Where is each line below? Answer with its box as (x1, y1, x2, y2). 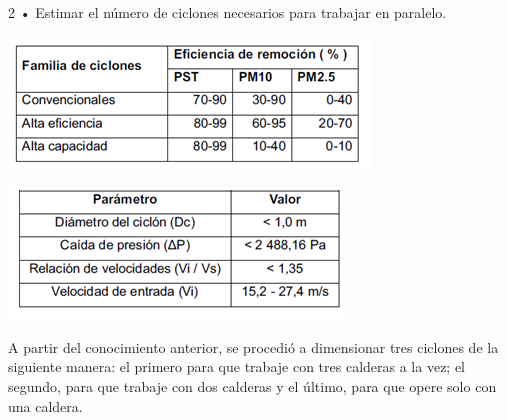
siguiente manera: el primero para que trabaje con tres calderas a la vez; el (8, 356, 466, 377)
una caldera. (8, 395, 83, 416)
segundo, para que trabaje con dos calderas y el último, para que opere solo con (8, 375, 497, 396)
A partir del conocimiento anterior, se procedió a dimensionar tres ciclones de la (8, 336, 499, 357)
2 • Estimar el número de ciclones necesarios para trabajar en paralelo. (8, 2, 447, 22)
